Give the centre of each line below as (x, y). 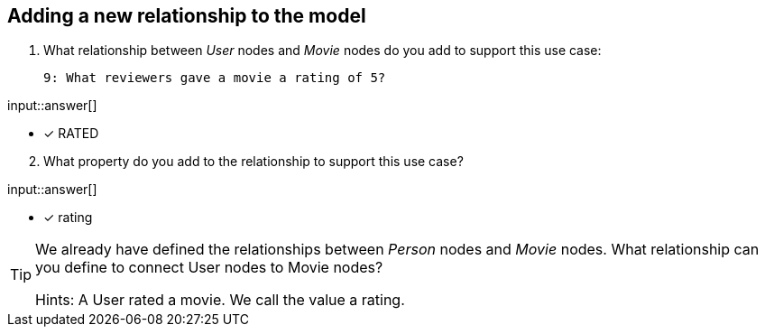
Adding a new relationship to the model (187, 16)
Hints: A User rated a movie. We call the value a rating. (220, 300)
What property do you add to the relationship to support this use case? (253, 162)
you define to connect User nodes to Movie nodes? (209, 268)
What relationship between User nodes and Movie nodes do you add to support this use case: (323, 51)
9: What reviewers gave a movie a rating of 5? (215, 78)
